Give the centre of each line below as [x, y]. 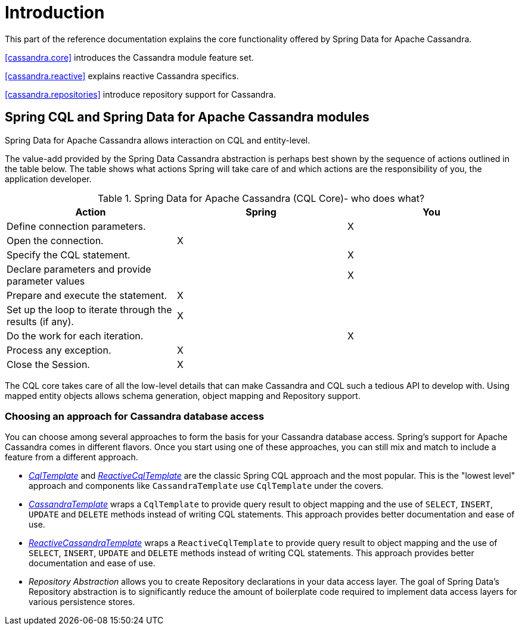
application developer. [48, 179]
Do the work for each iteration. [75, 336]
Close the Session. [48, 364]
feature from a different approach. [72, 457]
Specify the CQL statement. [69, 255]
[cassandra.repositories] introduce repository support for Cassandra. [140, 94]
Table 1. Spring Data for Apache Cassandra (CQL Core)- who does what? [261, 198]
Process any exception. [59, 350]
